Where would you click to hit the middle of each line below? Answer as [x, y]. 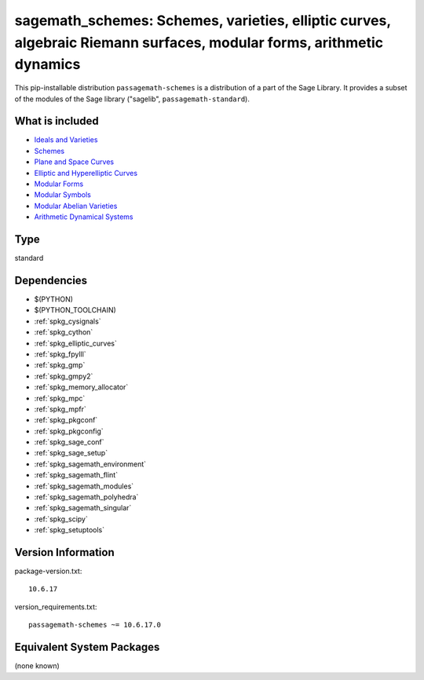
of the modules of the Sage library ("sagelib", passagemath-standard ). [132, 99]
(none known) [37, 666]
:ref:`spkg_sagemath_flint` [76, 475]
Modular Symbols [63, 195]
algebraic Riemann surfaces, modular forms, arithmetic [199, 42]
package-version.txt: [48, 571]
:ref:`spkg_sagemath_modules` [84, 486]
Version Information [64, 552]
